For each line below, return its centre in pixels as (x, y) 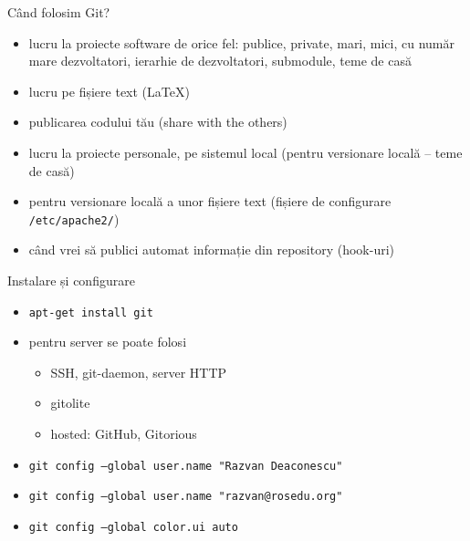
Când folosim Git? (59, 12)
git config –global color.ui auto (133, 527)
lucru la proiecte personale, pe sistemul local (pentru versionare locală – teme (245, 152)
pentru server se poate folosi (108, 342)
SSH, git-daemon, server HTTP (139, 372)
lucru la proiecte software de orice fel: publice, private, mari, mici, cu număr (242, 42)
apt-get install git (91, 312)
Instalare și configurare (71, 280)
